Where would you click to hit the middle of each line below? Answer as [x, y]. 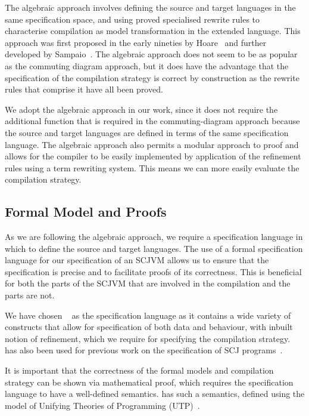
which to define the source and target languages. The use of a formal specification [154, 248]
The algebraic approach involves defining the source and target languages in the [150, 7]
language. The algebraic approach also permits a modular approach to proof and [152, 144]
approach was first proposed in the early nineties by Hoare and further [136, 42]
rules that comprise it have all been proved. [84, 89]
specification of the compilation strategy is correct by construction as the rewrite [152, 77]
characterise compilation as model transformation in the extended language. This [153, 31]
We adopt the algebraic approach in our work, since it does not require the [141, 109]
